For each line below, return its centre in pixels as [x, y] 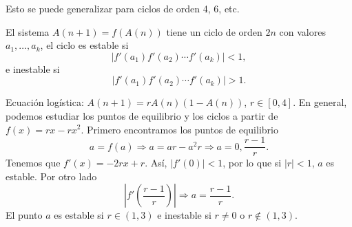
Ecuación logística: [45, 102]
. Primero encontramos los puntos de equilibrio [179, 129]
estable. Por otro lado [51, 176]
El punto [24, 215]
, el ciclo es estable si [84, 45]
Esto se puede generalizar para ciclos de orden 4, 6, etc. [123, 8]
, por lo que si [252, 163]
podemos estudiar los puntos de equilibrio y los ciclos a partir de [142, 115]
